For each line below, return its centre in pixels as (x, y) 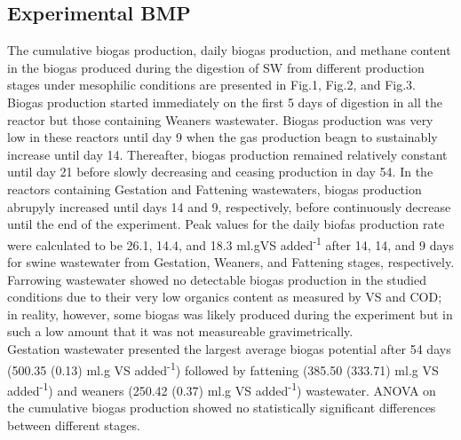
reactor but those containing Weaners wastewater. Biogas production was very (220, 119)
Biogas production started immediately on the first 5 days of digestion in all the (225, 102)
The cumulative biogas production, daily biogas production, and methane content (229, 50)
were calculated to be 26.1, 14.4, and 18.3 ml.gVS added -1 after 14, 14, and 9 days (230, 243)
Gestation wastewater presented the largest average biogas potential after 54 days (229, 348)
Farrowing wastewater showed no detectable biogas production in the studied (217, 279)
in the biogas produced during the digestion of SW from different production (216, 67)
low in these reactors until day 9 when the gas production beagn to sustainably (223, 137)
